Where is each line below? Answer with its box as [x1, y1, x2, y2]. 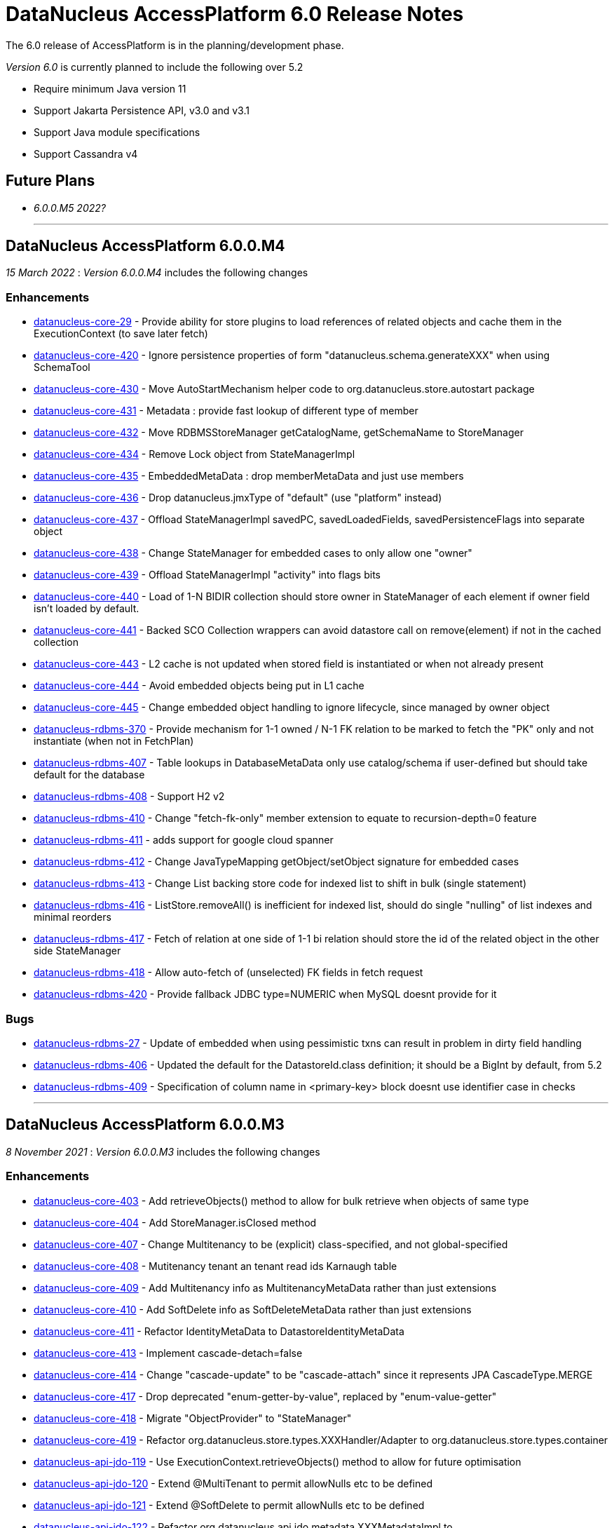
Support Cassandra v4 [34, 147, 138, 160]
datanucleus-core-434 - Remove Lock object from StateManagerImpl [34, 448, 355, 461]
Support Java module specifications [34, 126, 200, 138]
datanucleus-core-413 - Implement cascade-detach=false [34, 1346, 303, 1359]
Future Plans [6, 172, 95, 190]
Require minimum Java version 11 [34, 82, 186, 95]
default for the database [34, 769, 145, 781]
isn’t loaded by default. [34, 602, 139, 615]
